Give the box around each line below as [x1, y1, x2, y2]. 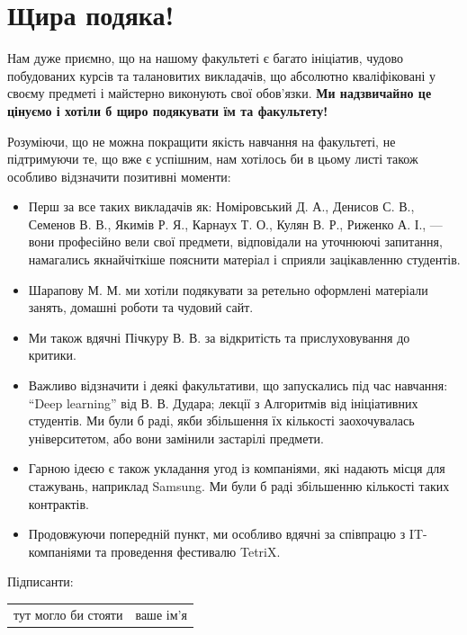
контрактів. [28, 494, 90, 513]
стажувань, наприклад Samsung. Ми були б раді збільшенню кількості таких [28, 477, 450, 495]
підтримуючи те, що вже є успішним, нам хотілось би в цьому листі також [7, 149, 418, 168]
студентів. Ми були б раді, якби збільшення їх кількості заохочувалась [28, 411, 415, 430]
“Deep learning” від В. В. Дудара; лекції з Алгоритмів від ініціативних [28, 393, 418, 412]
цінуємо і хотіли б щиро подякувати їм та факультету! [7, 101, 328, 120]
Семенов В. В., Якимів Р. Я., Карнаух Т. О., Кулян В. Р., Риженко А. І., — [28, 214, 443, 233]
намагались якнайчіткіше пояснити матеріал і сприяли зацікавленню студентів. [28, 250, 461, 269]
